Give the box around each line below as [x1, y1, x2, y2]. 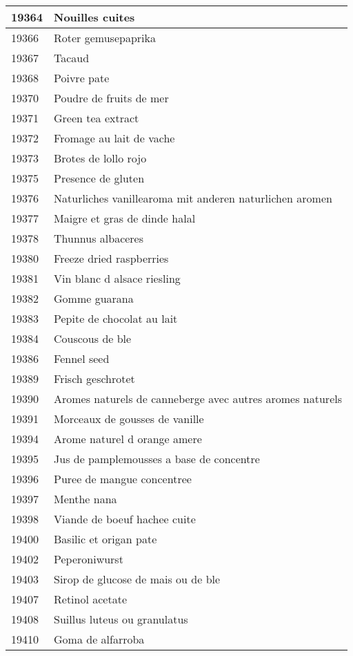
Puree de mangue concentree [54, 471, 192, 487]
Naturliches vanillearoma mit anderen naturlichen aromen [54, 190, 332, 206]
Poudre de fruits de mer [54, 90, 169, 106]
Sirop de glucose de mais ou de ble [54, 571, 221, 587]
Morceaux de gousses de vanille [54, 411, 204, 427]
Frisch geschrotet [54, 371, 135, 386]
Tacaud [54, 50, 90, 66]
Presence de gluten [54, 170, 145, 186]
